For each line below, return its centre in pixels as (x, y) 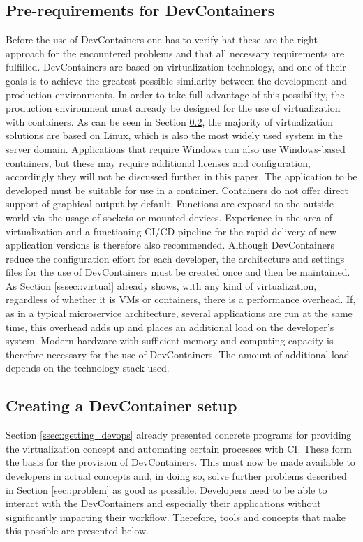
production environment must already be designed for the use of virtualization (173, 108)
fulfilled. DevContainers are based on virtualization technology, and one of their (176, 67)
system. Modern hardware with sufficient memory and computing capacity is (170, 340)
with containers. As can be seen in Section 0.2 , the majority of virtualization (169, 121)
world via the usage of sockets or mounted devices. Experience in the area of (169, 217)
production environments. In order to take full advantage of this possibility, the (175, 94)
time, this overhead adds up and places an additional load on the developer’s (170, 327)
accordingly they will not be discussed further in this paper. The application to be (181, 176)
